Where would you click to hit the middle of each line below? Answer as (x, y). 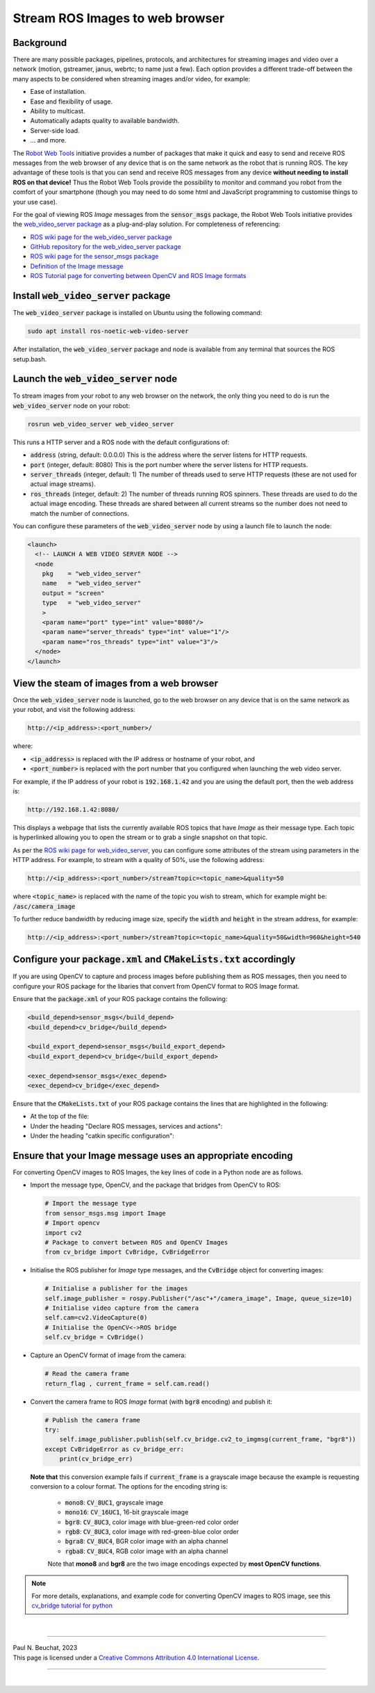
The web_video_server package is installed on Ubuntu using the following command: (137, 313)
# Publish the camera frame (92, 1420)
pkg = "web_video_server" (92, 574)
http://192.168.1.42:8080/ (73, 810)
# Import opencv (73, 1223)
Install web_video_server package (92, 296)
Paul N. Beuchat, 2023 (45, 1648)
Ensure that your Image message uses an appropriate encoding (153, 1155)
